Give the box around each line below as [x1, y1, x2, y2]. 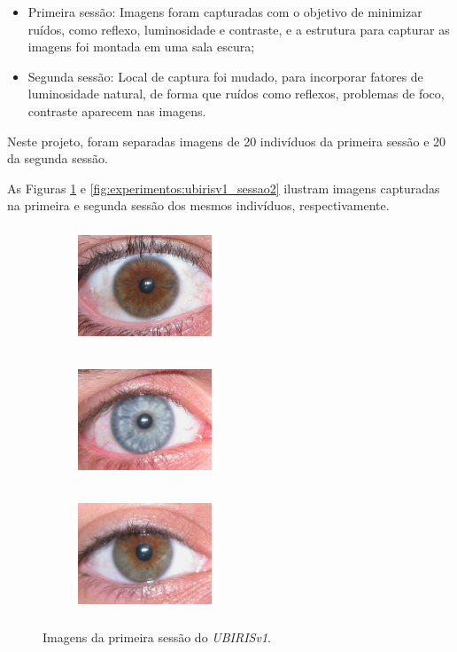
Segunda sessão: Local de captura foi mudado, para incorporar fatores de [27, 67, 423, 85]
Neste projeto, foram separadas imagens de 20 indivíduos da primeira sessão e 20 [7, 131, 446, 150]
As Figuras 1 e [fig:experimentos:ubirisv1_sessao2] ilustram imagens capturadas [7, 178, 440, 197]
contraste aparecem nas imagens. [27, 101, 206, 120]
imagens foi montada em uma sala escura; [27, 37, 255, 56]
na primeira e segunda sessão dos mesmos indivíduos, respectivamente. [7, 196, 390, 215]
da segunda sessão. [7, 149, 108, 168]
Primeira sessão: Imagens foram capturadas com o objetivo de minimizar [27, 3, 422, 20]
